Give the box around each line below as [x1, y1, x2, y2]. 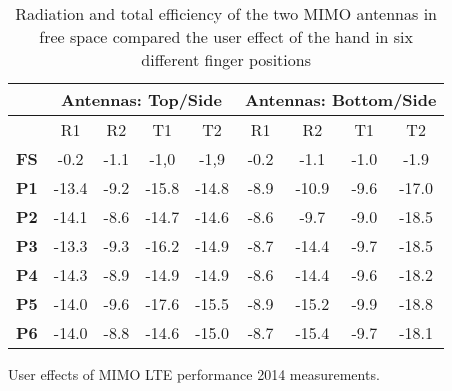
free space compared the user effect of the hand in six [39, 25, 414, 48]
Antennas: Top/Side [60, 88, 222, 111]
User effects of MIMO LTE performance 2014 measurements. [8, 364, 380, 384]
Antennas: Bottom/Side [244, 88, 437, 111]
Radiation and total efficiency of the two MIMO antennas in [15, 2, 437, 25]
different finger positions [141, 48, 311, 71]
